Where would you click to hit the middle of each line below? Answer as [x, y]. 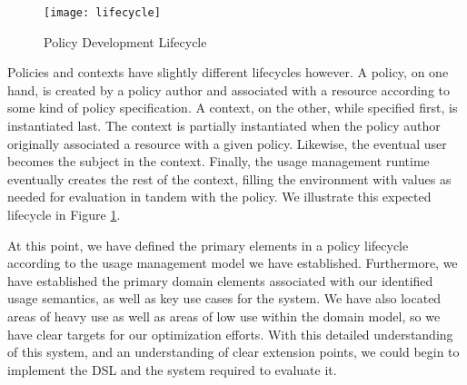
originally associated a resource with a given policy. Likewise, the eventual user [227, 143]
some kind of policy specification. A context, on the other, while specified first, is [233, 108]
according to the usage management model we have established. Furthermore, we [233, 263]
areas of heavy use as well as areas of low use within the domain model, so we [224, 316]
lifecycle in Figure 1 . [64, 214]
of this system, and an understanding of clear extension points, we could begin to [233, 352]
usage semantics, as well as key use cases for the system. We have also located [224, 298]
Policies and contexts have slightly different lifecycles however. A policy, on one [228, 72]
